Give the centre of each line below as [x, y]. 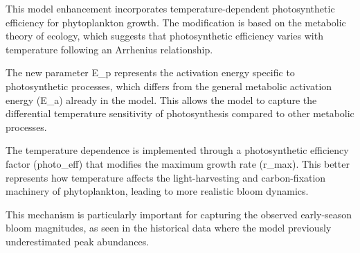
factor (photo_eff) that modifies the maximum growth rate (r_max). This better [178, 163]
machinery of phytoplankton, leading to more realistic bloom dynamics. [157, 191]
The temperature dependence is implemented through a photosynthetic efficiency [177, 150]
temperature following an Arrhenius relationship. [109, 49]
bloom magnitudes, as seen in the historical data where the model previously [169, 228]
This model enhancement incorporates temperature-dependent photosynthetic [170, 8]
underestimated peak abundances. [78, 241]
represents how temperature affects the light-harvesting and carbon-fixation [166, 177]
